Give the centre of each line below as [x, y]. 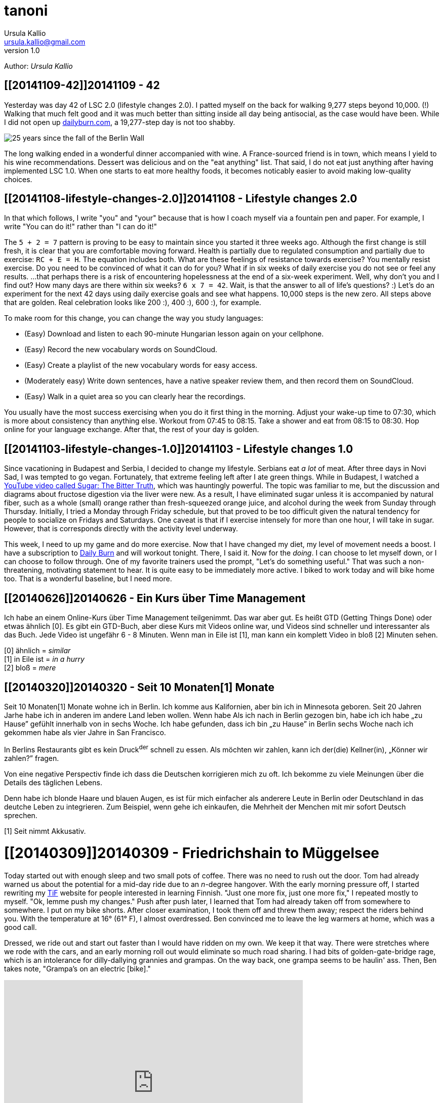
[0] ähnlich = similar [37, 651]
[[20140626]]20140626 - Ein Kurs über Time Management [155, 598]
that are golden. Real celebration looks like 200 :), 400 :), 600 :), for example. [133, 303]
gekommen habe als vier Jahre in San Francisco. [85, 732]
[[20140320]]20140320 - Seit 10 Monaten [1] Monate [139, 687]
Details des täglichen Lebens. [53, 782]
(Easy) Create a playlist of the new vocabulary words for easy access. [141, 365]
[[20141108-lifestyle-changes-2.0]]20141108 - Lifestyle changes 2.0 [181, 199]
